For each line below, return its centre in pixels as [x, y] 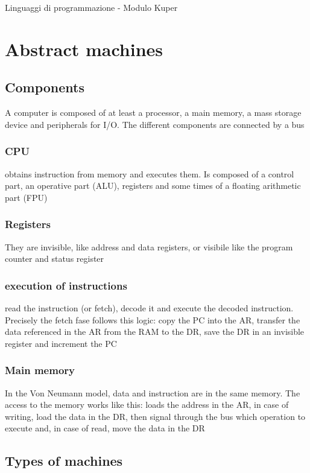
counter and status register [55, 259]
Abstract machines [84, 49]
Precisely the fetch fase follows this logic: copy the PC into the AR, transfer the [153, 319]
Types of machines [64, 461]
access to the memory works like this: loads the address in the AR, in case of [147, 405]
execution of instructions [66, 285]
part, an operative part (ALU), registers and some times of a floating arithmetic [153, 186]
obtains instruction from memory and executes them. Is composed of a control [150, 173]
